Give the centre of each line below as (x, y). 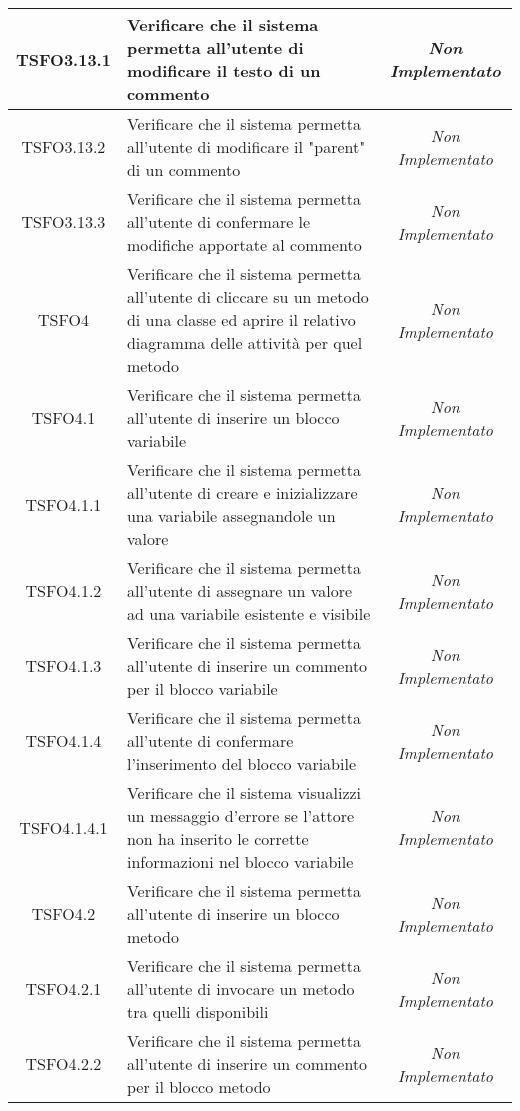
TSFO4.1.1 (63, 504)
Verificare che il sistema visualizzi (244, 792)
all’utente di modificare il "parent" (246, 146)
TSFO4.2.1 (63, 988)
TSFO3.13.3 (63, 221)
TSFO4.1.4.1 (63, 827)
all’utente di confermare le (218, 221)
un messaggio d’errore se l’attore (240, 815)
